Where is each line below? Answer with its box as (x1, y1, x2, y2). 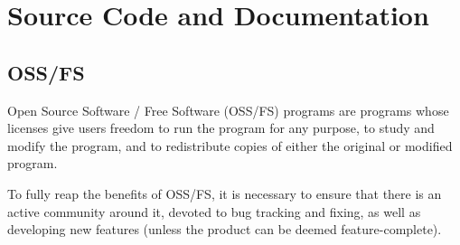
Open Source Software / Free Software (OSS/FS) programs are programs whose (7, 100, 449, 119)
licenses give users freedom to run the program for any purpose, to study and (7, 118, 435, 137)
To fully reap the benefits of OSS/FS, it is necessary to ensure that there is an (7, 184, 442, 203)
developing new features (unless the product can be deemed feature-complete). (7, 220, 442, 239)
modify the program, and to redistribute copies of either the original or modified (7, 136, 453, 155)
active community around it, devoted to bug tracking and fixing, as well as (7, 202, 421, 221)
